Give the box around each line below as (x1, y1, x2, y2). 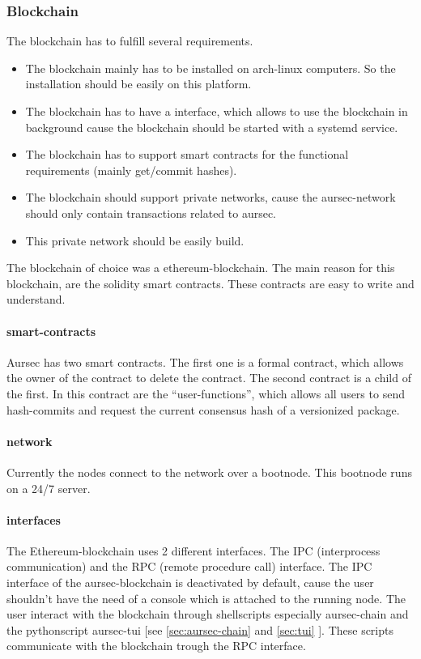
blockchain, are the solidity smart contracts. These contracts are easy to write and (6, 274, 415, 291)
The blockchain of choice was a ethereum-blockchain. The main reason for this (6, 259, 395, 276)
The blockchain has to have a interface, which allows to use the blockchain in (25, 103, 408, 119)
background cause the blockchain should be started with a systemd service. (25, 118, 398, 135)
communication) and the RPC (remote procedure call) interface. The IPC (6, 558, 372, 575)
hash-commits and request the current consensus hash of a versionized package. (6, 401, 400, 418)
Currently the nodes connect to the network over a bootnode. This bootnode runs (6, 463, 412, 480)
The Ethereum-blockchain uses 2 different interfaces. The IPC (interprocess (6, 542, 381, 559)
